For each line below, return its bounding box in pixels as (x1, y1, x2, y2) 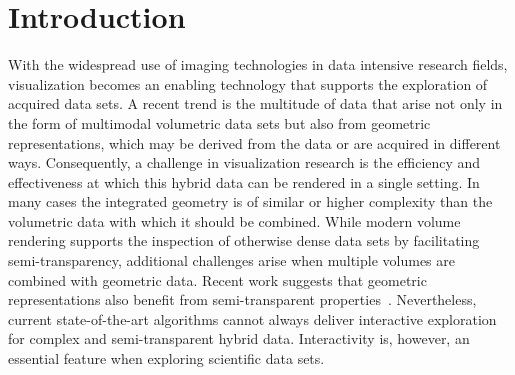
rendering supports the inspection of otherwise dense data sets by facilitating (8, 230, 480, 251)
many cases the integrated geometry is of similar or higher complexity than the (8, 191, 493, 212)
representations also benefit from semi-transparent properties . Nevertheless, (8, 289, 477, 310)
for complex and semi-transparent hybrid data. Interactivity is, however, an (8, 328, 470, 349)
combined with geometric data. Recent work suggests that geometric (8, 269, 427, 290)
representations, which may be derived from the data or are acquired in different (8, 132, 501, 153)
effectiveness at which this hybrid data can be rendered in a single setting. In (8, 171, 480, 192)
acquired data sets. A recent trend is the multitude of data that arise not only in (8, 93, 503, 114)
